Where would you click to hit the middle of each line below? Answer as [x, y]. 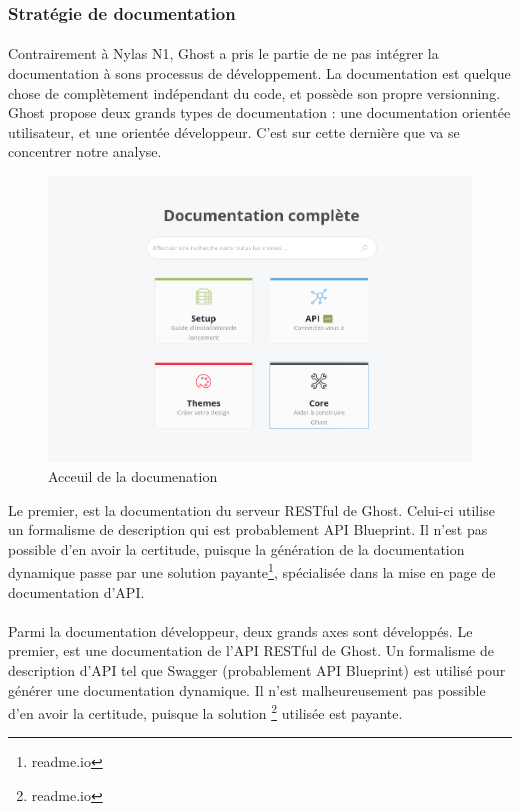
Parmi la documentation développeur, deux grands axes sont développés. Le [240, 630]
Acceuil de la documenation [133, 475]
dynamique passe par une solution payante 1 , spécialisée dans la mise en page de [252, 570]
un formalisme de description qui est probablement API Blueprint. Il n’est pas [248, 529]
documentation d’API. [76, 591]
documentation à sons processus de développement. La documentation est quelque [259, 73]
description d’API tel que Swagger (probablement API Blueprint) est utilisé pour [257, 669]
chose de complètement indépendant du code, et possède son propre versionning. [254, 92]
